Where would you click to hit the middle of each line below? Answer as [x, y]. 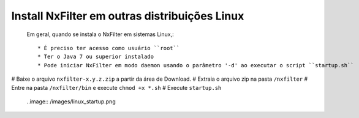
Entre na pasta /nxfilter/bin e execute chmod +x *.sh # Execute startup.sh [116, 87]
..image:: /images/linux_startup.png [71, 101]
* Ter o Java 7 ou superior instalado [96, 57]
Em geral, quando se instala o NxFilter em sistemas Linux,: [100, 34]
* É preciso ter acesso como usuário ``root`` [109, 48]
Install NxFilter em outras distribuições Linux [128, 16]
